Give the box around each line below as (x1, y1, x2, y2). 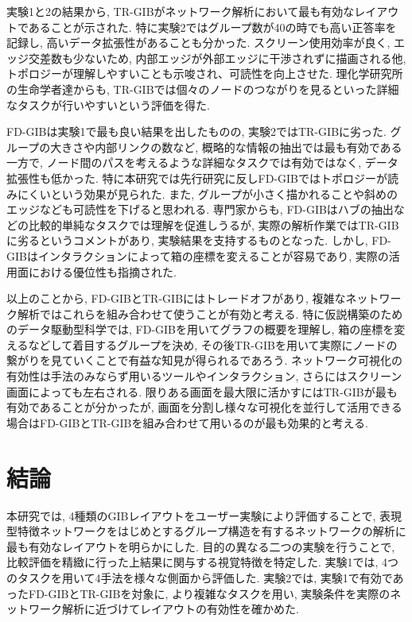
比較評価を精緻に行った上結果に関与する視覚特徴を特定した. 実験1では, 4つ (6, 554, 399, 570)
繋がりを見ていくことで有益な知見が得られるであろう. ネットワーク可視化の (6, 352, 402, 369)
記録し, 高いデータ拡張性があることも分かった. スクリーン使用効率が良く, (6, 34, 391, 51)
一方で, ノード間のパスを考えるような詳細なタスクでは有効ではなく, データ (6, 154, 398, 171)
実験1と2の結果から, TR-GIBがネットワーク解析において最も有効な (6, 3, 355, 19)
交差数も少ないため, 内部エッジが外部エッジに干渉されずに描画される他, (28, 49, 406, 66)
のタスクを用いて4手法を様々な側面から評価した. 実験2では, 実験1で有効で (6, 569, 393, 585)
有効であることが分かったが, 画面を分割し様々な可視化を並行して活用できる (6, 399, 402, 415)
